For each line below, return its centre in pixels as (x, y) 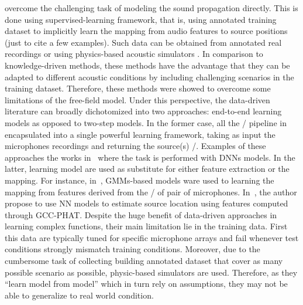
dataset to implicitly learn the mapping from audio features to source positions (146, 31)
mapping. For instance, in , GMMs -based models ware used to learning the (140, 180)
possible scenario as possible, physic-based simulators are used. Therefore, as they (151, 272)
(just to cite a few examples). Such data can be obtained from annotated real (143, 42)
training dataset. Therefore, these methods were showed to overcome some (138, 88)
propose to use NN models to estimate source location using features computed (147, 203)
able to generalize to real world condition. (79, 295)
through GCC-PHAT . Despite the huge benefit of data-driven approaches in (141, 214)
